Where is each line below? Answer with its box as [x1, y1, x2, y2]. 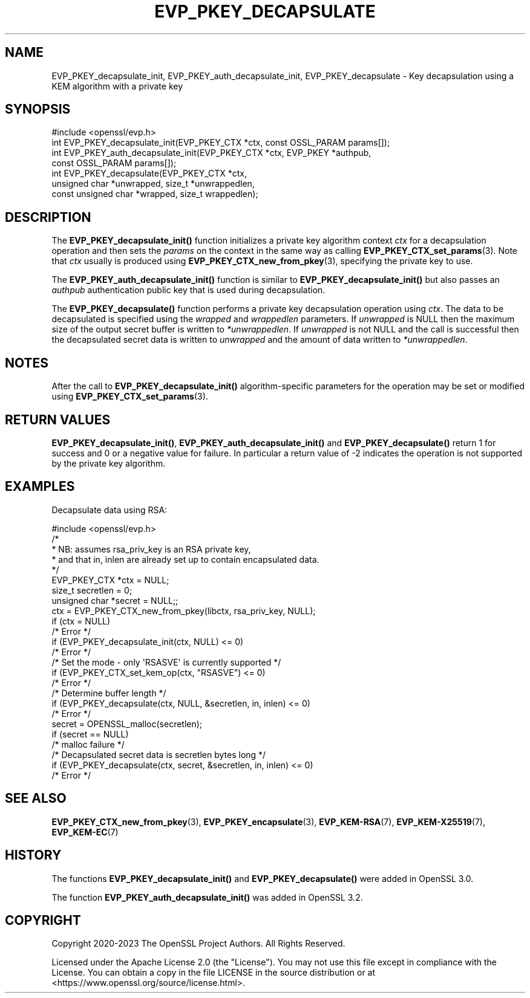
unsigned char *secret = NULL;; [51, 595, 178, 606]
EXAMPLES [5, 479, 75, 494]
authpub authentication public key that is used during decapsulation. [51, 285, 326, 296]
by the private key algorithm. [51, 458, 166, 468]
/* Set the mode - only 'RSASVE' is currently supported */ [51, 656, 281, 667]
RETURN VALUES [5, 412, 111, 427]
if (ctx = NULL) [51, 615, 111, 626]
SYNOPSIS [5, 102, 71, 117]
